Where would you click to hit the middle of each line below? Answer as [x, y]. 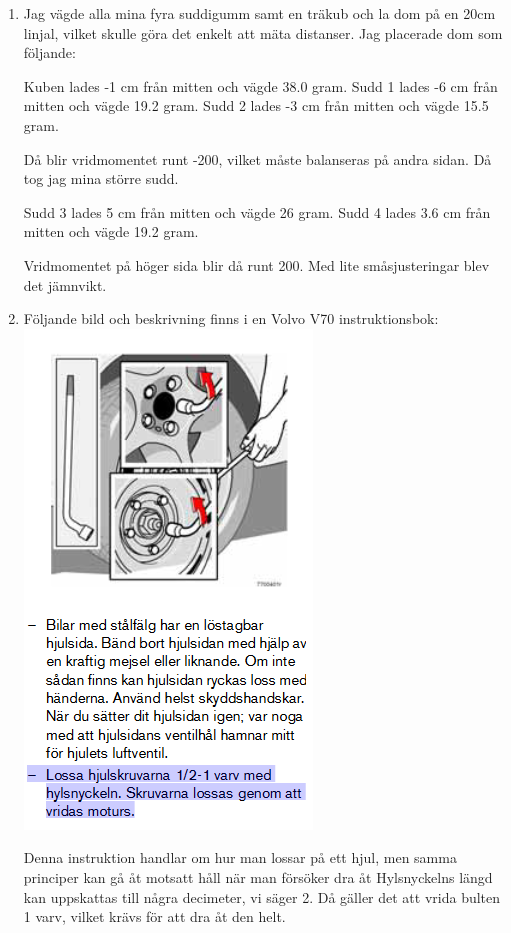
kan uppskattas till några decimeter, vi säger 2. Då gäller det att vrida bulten [262, 896]
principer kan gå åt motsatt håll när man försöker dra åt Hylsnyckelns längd [258, 876]
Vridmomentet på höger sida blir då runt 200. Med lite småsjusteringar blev [256, 264]
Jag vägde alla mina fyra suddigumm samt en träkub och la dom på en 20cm [259, 13]
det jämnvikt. [65, 284]
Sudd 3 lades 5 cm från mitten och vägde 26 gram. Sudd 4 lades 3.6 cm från [257, 211]
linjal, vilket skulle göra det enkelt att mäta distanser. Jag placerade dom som [263, 32]
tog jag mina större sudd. [101, 178]
